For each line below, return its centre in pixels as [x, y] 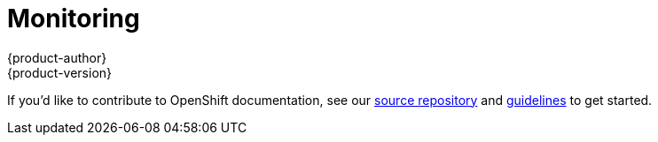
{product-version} [60, 72]
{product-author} [57, 57]
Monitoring [74, 19]
